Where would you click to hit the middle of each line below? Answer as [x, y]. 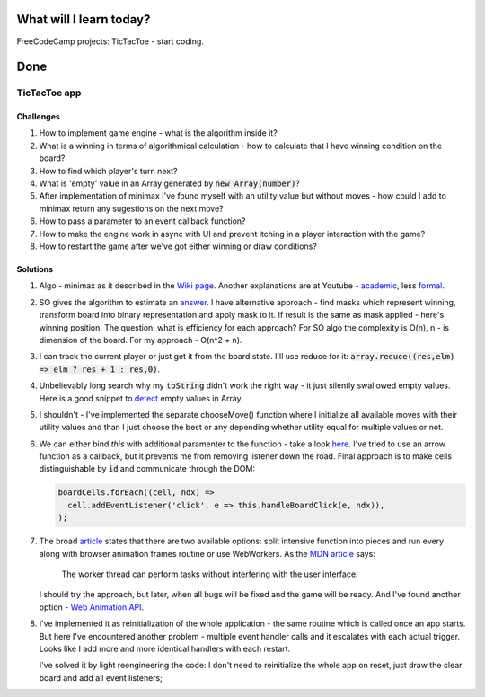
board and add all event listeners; [101, 677]
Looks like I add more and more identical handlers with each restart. [165, 648]
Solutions [35, 269]
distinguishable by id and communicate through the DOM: [147, 469]
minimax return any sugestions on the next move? [131, 208]
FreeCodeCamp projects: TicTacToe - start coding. [110, 41]
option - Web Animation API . [92, 607]
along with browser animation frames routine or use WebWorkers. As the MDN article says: [207, 553]
